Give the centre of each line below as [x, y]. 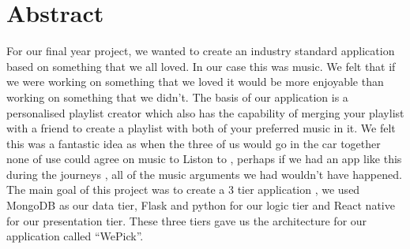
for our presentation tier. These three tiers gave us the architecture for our [187, 220]
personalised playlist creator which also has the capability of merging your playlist [205, 112]
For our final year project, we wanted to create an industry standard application [201, 51]
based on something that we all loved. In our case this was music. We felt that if [201, 66]
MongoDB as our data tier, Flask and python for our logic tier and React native [201, 205]
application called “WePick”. [75, 236]
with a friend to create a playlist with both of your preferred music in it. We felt [201, 128]
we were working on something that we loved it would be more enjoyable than [195, 82]
